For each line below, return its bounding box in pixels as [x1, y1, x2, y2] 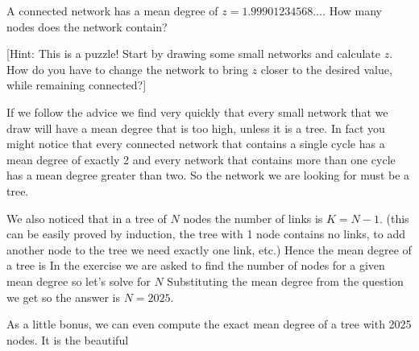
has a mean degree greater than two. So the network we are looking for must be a [6, 167, 410, 184]
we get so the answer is [6, 288, 120, 305]
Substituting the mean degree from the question [167, 272, 404, 289]
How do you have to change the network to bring [6, 60, 248, 77]
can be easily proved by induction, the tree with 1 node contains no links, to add [6, 225, 405, 242]
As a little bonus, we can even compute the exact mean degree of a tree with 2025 [6, 316, 412, 332]
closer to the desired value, [260, 60, 392, 77]
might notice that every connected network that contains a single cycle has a [6, 135, 385, 152]
